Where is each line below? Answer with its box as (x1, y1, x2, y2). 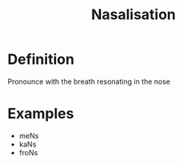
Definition (7, 50, 75, 68)
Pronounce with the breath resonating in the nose (7, 76, 171, 86)
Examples (7, 105, 74, 123)
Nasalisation (90, 6, 177, 24)
